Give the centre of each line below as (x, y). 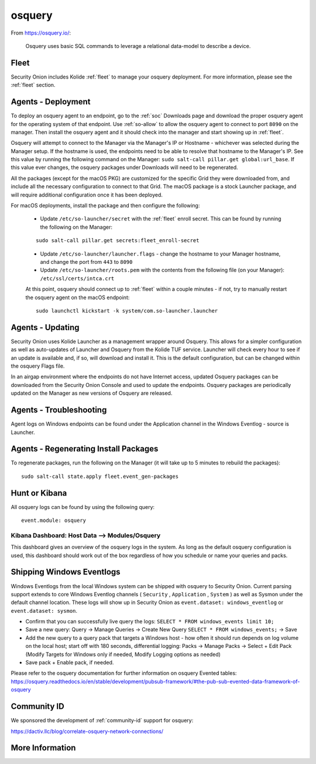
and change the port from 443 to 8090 (86, 262)
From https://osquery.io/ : (41, 33)
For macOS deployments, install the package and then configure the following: (105, 206)
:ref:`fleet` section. (33, 85)
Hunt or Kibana (39, 493)
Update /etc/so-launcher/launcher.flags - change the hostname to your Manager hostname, (160, 254)
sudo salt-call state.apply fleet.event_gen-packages (100, 476)
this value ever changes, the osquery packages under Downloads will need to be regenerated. (124, 168)
